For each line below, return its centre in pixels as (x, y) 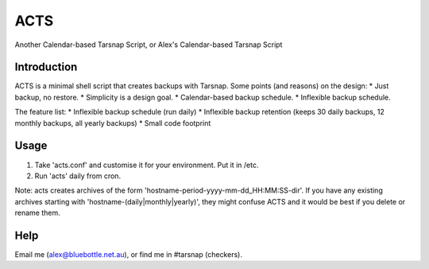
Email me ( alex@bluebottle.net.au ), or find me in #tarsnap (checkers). (128, 254)
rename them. (38, 213)
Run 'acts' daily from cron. (78, 176)
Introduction (46, 67)
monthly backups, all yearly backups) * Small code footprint (113, 123)
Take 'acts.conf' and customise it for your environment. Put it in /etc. (147, 165)
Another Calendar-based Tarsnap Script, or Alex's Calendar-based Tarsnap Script (149, 45)
